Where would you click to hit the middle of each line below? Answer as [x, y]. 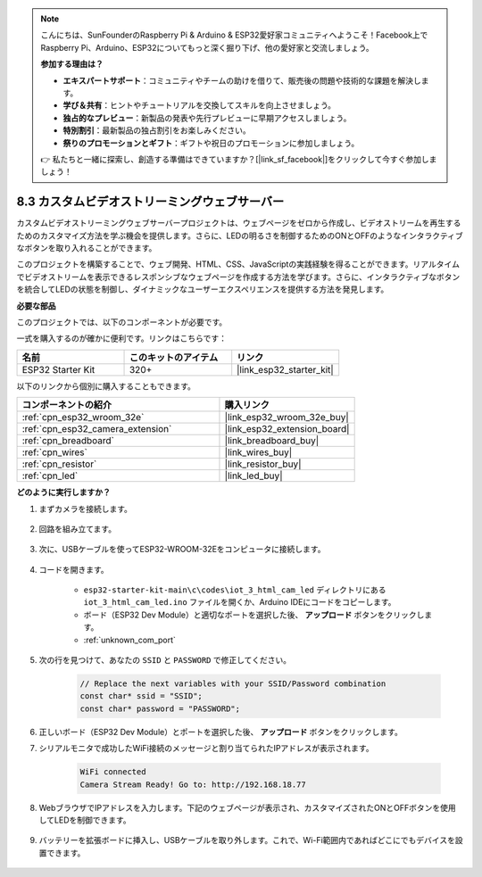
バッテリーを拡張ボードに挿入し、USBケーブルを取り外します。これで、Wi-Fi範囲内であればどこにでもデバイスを [247, 840]
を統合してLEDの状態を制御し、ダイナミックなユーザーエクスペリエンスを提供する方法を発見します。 [203, 289]
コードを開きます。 [74, 569]
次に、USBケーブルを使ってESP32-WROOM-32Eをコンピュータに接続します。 [182, 550]
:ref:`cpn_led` [50, 476]
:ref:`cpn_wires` [55, 452]
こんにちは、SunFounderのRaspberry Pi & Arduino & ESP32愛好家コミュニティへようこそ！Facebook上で [234, 35]
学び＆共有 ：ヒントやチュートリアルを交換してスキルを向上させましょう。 [199, 105]
